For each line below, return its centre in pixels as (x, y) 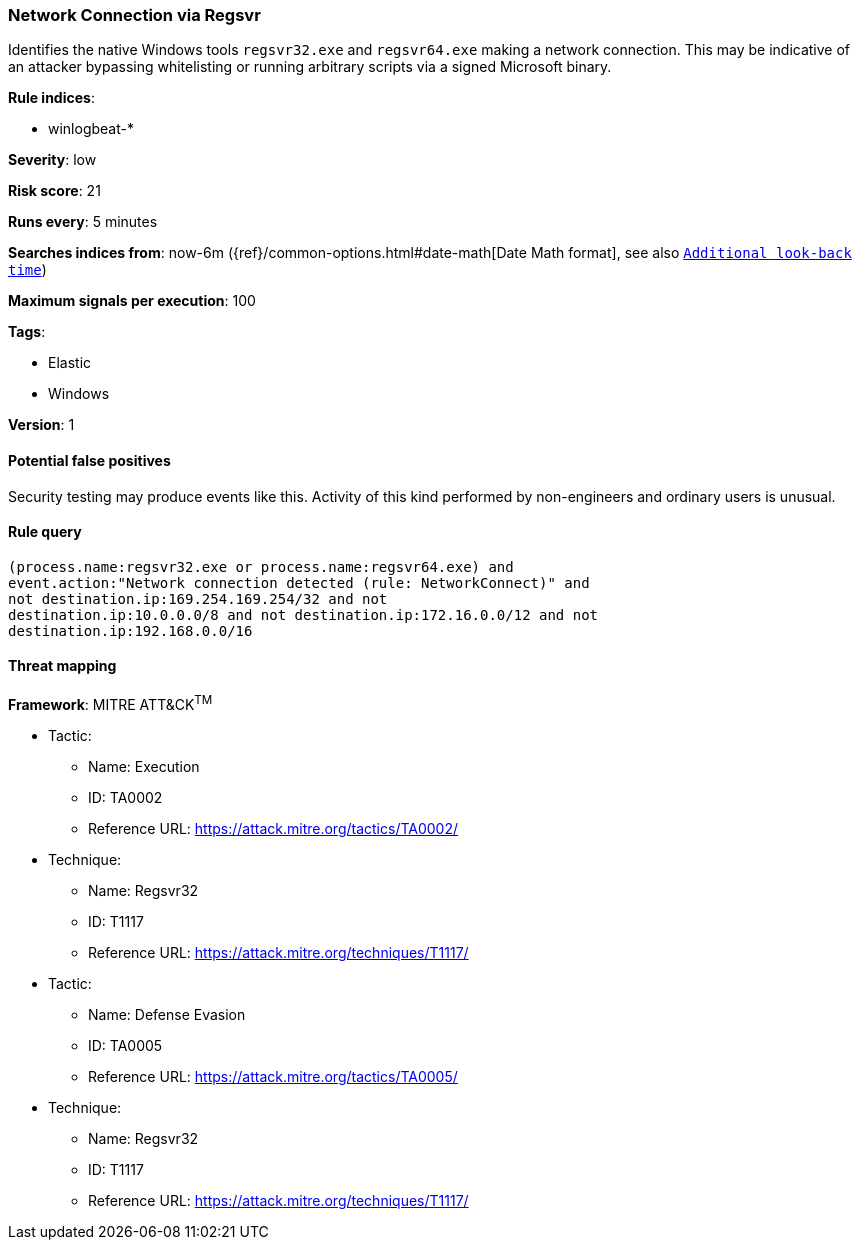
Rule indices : (51, 98)
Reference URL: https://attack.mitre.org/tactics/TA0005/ (273, 1076)
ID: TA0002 (125, 797)
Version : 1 (41, 425)
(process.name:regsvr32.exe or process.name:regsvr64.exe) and (261, 566)
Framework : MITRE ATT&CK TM (110, 703)
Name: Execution (144, 766)
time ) (27, 270)
